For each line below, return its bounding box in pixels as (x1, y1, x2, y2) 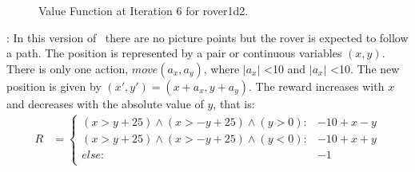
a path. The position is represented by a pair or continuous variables (6, 45, 342, 61)
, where (203, 60, 240, 76)
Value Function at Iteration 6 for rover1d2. (38, 2, 249, 18)
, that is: (213, 95, 255, 111)
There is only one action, (6, 60, 129, 76)
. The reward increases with (249, 77, 385, 94)
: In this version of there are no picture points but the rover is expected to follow (6, 29, 409, 45)
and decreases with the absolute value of (6, 95, 204, 111)
